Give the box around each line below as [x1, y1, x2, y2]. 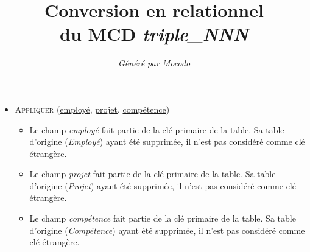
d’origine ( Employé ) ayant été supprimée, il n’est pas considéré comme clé [29, 135, 305, 148]
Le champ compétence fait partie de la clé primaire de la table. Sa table [29, 212, 296, 225]
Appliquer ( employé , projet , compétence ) [15, 102, 170, 115]
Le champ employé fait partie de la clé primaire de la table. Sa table [29, 123, 284, 136]
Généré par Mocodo [118, 57, 191, 69]
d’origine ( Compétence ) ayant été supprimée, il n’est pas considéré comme [29, 223, 305, 236]
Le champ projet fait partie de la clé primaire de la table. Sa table [29, 167, 276, 180]
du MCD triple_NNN [60, 21, 248, 47]
